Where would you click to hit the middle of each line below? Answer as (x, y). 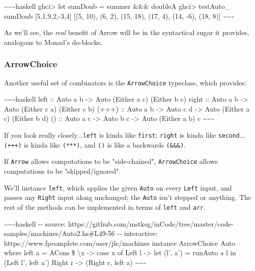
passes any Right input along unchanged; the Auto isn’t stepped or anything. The (128, 197)
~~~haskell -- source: (35, 223)
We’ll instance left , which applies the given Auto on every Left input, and (118, 187)
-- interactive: (137, 233)
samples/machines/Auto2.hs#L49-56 (59, 233)
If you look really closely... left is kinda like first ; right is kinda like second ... (125, 135)
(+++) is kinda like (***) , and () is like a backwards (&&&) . (95, 144)
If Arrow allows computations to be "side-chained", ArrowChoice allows (111, 161)
